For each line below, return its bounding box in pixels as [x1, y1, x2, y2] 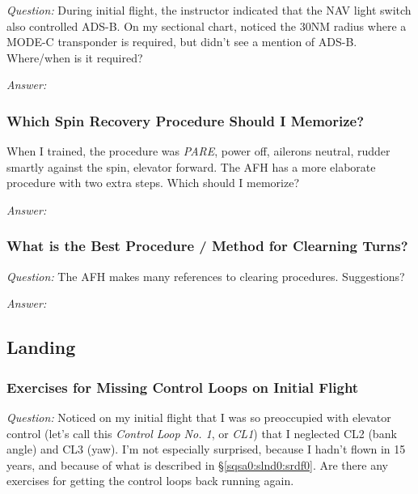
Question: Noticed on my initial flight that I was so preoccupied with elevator [6, 408, 391, 425]
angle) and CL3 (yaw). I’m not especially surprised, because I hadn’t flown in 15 [6, 441, 406, 458]
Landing [6, 334, 76, 360]
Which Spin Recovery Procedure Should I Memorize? [6, 110, 365, 130]
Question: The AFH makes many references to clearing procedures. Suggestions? [6, 267, 405, 284]
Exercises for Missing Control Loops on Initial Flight [6, 377, 359, 397]
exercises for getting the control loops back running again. [6, 472, 294, 489]
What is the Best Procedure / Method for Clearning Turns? [6, 236, 408, 256]
